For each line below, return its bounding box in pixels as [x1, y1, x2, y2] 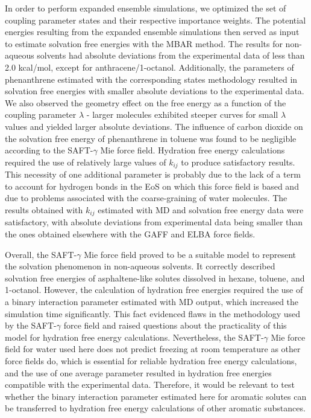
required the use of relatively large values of [5, 155, 166, 168]
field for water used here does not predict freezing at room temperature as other [5, 342, 301, 355]
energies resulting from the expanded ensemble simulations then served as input [5, 25, 300, 38]
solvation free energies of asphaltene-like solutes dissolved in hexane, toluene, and [5, 271, 305, 284]
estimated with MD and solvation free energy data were [98, 203, 304, 216]
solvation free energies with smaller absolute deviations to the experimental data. [5, 85, 304, 97]
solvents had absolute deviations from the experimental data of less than [37, 49, 305, 62]
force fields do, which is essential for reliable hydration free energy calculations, [5, 354, 297, 367]
